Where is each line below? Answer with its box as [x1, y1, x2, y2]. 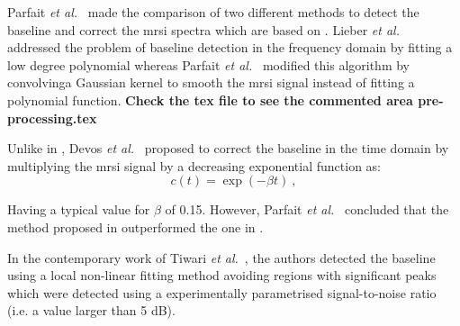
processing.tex [7, 108, 97, 127]
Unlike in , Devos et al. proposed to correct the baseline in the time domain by [7, 139, 449, 158]
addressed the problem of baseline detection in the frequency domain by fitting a [7, 38, 453, 57]
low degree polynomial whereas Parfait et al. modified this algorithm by [7, 55, 410, 74]
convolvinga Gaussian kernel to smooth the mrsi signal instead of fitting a [7, 73, 415, 92]
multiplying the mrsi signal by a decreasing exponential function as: [7, 156, 381, 175]
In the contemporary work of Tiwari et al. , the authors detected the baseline [7, 248, 436, 267]
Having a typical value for [7, 200, 150, 219]
